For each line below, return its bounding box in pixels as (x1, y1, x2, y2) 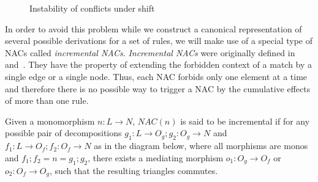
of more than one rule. (5, 94, 89, 107)
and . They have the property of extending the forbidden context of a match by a (5, 58, 312, 71)
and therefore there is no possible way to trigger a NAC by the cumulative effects (5, 82, 311, 95)
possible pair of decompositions (5, 126, 122, 139)
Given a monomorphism (5, 114, 95, 127)
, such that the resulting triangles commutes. (49, 164, 218, 177)
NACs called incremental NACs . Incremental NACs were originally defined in (5, 46, 295, 59)
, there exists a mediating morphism (88, 151, 224, 164)
